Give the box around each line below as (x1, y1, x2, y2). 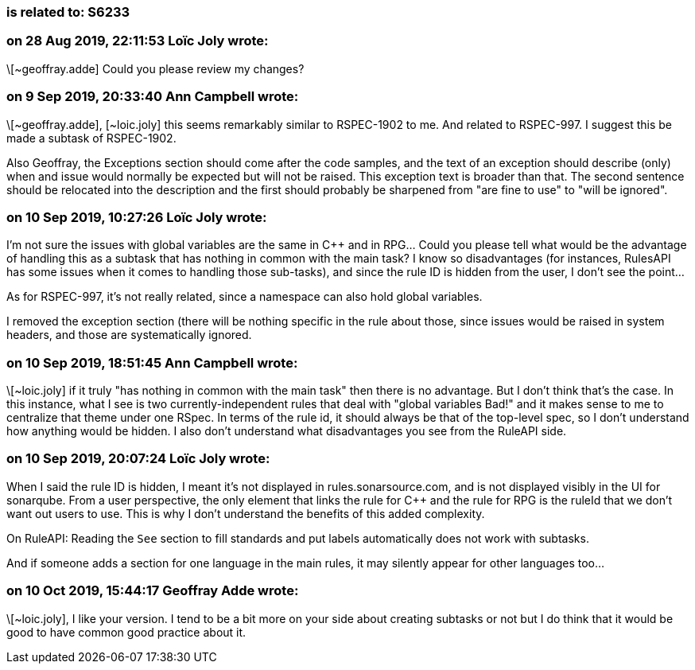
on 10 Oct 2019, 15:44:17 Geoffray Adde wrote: (6, 582, 299, 599)
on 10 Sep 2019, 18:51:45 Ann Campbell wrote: (6, 354, 298, 371)
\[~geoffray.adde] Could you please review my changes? (6, 61, 305, 76)
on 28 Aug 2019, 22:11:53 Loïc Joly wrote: (6, 33, 269, 49)
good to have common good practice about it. (6, 625, 247, 639)
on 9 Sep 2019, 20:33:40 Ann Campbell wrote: (6, 88, 299, 105)
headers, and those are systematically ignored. (6, 328, 252, 342)
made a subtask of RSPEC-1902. (6, 130, 177, 145)
